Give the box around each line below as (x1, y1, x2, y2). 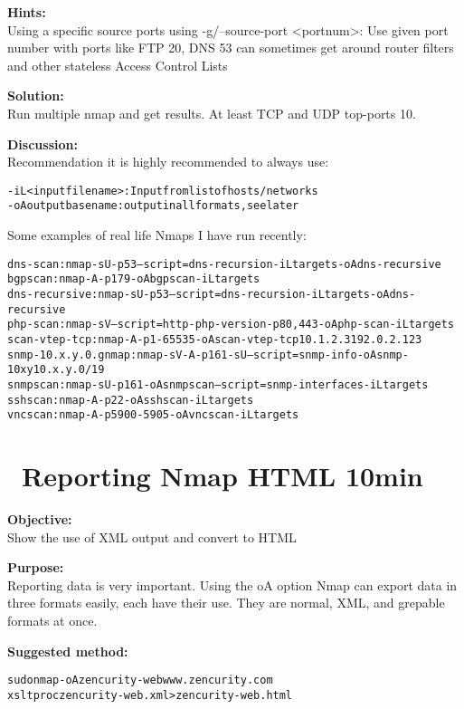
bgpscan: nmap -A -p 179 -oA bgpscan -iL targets (7, 273, 260, 286)
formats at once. (7, 610, 98, 629)
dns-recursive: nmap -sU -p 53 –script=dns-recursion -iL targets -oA (7, 287, 390, 301)
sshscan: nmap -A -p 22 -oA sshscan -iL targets (7, 393, 254, 407)
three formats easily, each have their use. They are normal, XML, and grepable (7, 593, 445, 612)
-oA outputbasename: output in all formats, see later (7, 199, 299, 213)
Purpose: (7, 558, 64, 577)
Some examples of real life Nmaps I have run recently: (7, 225, 307, 244)
